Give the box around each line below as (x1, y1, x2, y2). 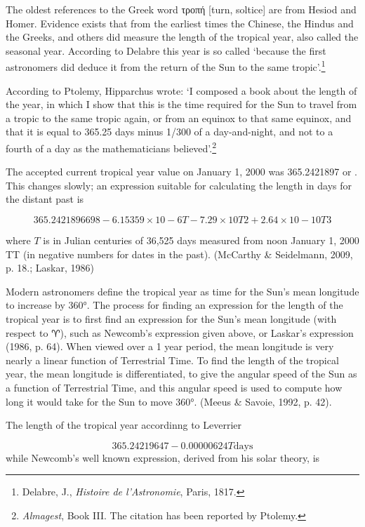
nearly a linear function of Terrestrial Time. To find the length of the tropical (6, 352, 339, 367)
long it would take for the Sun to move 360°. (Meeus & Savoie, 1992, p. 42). (6, 394, 332, 408)
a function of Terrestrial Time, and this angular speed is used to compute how (6, 380, 343, 394)
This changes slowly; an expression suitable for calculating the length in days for (6, 178, 352, 192)
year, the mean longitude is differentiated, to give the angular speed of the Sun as (6, 366, 357, 381)
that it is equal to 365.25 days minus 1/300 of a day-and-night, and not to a (6, 124, 333, 139)
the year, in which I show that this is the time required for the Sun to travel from (6, 97, 357, 112)
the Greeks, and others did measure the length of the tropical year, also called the (6, 29, 359, 44)
